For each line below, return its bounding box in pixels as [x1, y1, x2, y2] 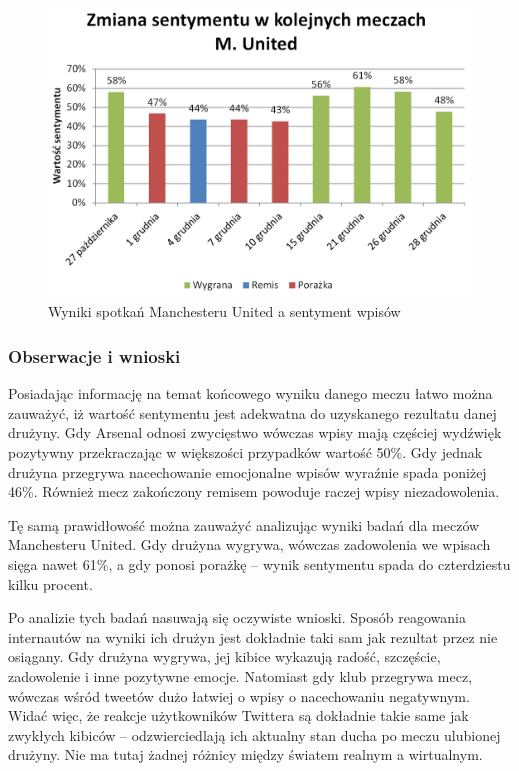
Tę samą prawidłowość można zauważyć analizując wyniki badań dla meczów [8, 514, 480, 535]
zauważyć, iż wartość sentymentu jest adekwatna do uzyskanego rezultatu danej [8, 402, 497, 423]
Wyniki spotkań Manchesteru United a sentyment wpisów [48, 301, 401, 322]
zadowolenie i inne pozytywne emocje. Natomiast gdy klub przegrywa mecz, [8, 665, 473, 686]
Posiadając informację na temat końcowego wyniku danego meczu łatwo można [8, 383, 493, 404]
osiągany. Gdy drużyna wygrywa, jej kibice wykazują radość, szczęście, [8, 646, 441, 667]
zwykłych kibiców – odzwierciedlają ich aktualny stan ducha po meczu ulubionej [8, 724, 501, 745]
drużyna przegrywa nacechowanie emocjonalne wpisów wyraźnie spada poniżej [8, 461, 487, 482]
